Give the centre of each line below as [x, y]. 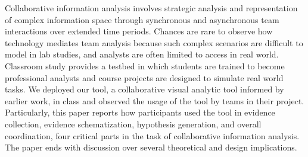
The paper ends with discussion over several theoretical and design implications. [151, 147]
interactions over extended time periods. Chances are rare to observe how [139, 31]
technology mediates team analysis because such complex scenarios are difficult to [154, 42]
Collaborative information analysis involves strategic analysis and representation [151, 8]
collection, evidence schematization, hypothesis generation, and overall [133, 124]
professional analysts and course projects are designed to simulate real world [144, 77]
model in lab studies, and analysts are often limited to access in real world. [142, 54]
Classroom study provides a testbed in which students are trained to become [145, 65]
